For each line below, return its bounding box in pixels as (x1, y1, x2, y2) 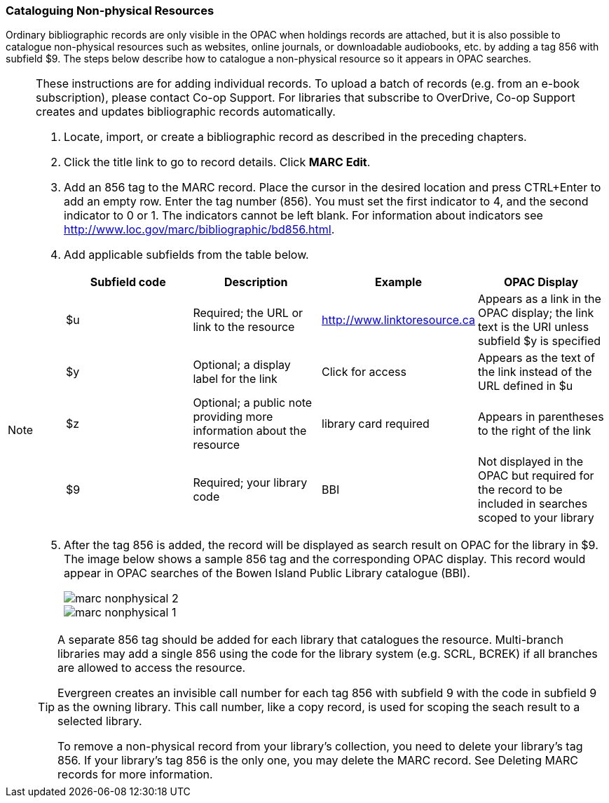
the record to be (477, 483, 563, 497)
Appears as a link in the (477, 292, 601, 306)
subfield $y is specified (477, 334, 601, 349)
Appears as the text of (477, 351, 595, 365)
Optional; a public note (193, 396, 313, 410)
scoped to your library (477, 511, 594, 525)
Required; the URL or (193, 306, 303, 320)
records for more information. (57, 767, 213, 782)
